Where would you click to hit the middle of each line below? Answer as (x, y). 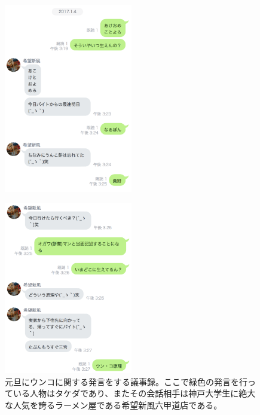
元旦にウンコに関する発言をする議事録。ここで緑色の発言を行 (126, 381)
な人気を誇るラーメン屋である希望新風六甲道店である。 (114, 405)
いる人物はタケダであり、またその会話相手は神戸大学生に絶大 (134, 393)
